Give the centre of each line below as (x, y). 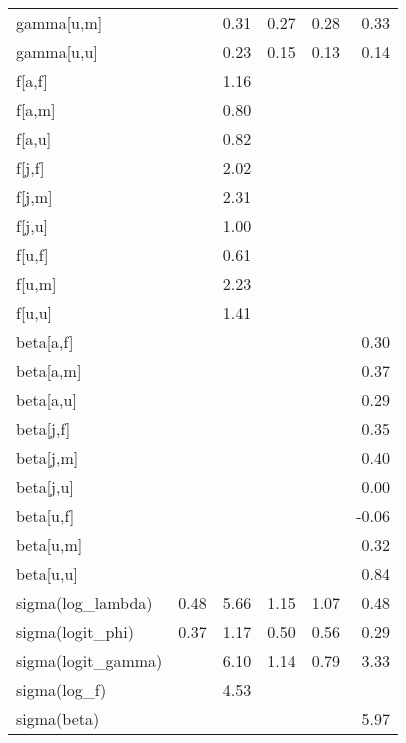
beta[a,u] (46, 399)
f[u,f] (32, 254)
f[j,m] (34, 196)
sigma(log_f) (61, 689)
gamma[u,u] (57, 51)
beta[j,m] (47, 457)
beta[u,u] (47, 573)
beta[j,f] (43, 428)
